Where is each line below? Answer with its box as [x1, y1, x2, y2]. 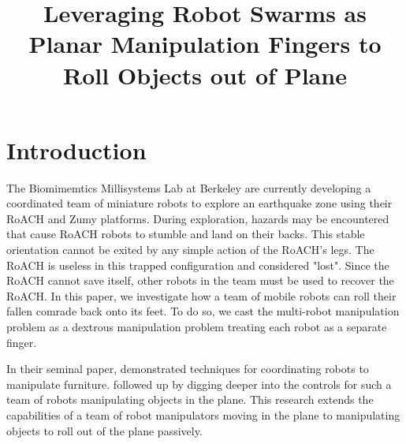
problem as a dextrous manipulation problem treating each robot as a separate [6, 319, 387, 335]
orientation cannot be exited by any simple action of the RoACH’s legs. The [6, 241, 374, 258]
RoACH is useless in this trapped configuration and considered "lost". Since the [6, 256, 389, 273]
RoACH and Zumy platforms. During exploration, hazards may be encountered [6, 210, 389, 226]
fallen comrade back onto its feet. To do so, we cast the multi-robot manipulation [6, 303, 400, 319]
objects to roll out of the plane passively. [6, 422, 203, 438]
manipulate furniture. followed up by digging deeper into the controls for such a [6, 375, 392, 392]
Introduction [6, 133, 147, 166]
